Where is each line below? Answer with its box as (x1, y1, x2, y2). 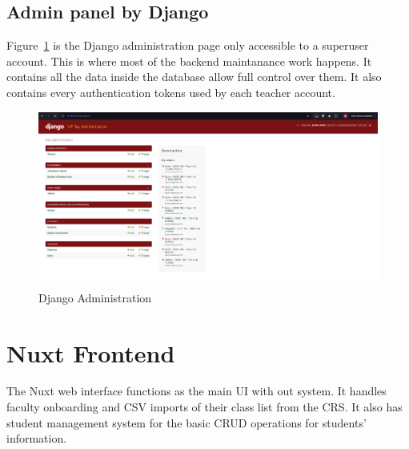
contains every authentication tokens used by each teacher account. (6, 83, 335, 100)
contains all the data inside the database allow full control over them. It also (6, 68, 382, 85)
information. (6, 430, 67, 447)
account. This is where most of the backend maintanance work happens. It (6, 52, 372, 69)
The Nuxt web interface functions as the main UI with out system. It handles (6, 382, 387, 399)
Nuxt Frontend (6, 336, 175, 369)
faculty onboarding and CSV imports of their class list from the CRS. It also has (6, 398, 403, 415)
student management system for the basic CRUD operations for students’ (6, 414, 367, 431)
